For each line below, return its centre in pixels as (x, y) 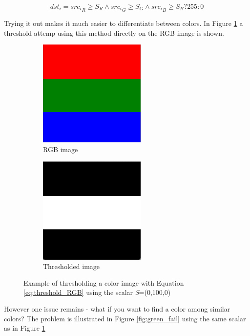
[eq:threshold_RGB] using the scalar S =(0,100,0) (97, 292)
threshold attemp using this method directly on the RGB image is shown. (114, 33)
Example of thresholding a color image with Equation (104, 282)
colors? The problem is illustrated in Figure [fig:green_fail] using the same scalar (125, 318)
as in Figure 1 (25, 328)
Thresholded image (72, 266)
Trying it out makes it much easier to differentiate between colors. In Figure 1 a (124, 23)
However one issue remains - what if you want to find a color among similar (117, 309)
